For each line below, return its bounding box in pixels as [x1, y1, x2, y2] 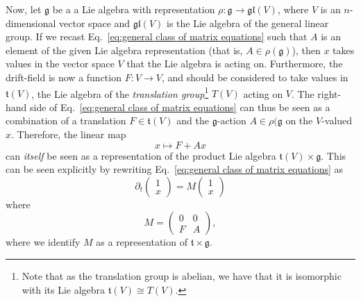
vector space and [59, 15, 131, 30]
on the [285, 113, 313, 128]
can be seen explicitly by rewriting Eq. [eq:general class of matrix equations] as [6, 162, 344, 176]
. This [321, 148, 346, 162]
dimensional [6, 15, 56, 30]
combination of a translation [6, 113, 126, 128]
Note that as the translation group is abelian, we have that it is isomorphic [22, 268, 342, 283]
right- [317, 86, 342, 101]
